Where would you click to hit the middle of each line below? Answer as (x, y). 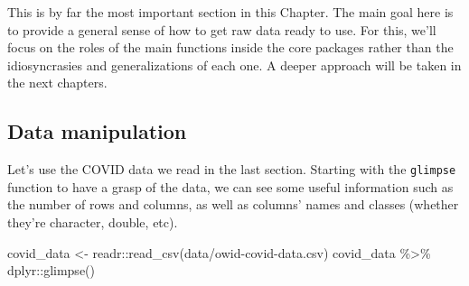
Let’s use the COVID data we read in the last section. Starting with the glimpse (232, 169)
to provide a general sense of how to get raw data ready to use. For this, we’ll (222, 29)
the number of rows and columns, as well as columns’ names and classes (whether (233, 204)
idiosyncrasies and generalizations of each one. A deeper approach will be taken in (234, 65)
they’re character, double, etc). (93, 222)
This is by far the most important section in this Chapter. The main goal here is (230, 12)
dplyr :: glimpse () (52, 270)
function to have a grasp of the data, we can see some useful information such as (230, 186)
